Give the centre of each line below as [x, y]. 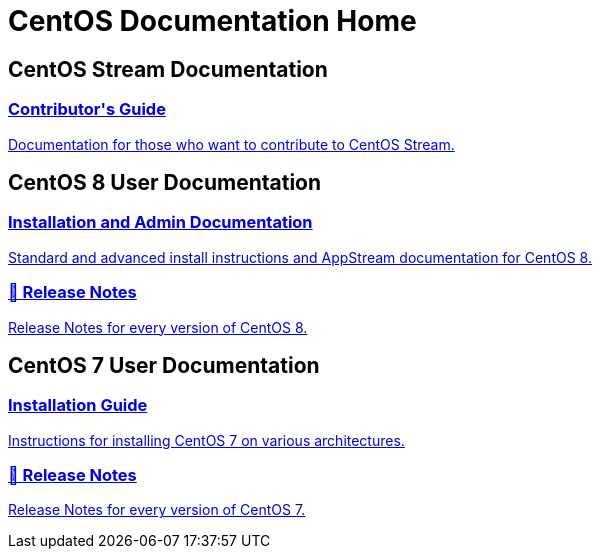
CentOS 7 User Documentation [164, 365]
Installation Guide [78, 405]
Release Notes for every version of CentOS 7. [157, 510]
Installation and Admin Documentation [160, 222]
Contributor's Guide [87, 109]
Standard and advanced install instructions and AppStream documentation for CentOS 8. [300, 257]
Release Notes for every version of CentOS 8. [158, 327]
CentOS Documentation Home [212, 21]
